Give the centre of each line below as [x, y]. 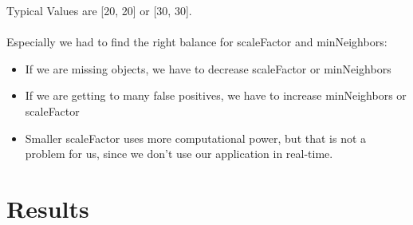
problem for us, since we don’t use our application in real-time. [179, 154]
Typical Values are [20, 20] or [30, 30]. [99, 10]
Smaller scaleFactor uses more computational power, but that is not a [196, 138]
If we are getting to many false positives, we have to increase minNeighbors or [216, 95]
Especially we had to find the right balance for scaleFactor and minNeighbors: [197, 42]
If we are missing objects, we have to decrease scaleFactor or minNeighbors [208, 68]
